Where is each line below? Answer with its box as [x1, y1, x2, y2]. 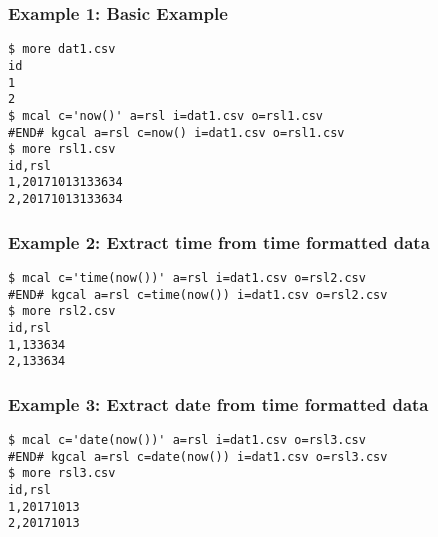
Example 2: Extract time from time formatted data [8, 229, 430, 254]
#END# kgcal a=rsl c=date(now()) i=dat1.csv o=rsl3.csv [8, 449, 388, 464]
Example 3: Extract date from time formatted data [8, 391, 429, 416]
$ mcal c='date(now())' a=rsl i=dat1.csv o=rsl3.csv [8, 433, 366, 448]
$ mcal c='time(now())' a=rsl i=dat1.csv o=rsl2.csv [8, 271, 366, 285]
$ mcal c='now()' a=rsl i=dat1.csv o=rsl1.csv [8, 108, 323, 123]
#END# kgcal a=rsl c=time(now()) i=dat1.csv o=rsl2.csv [8, 287, 388, 302]
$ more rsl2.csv [8, 304, 116, 319]
